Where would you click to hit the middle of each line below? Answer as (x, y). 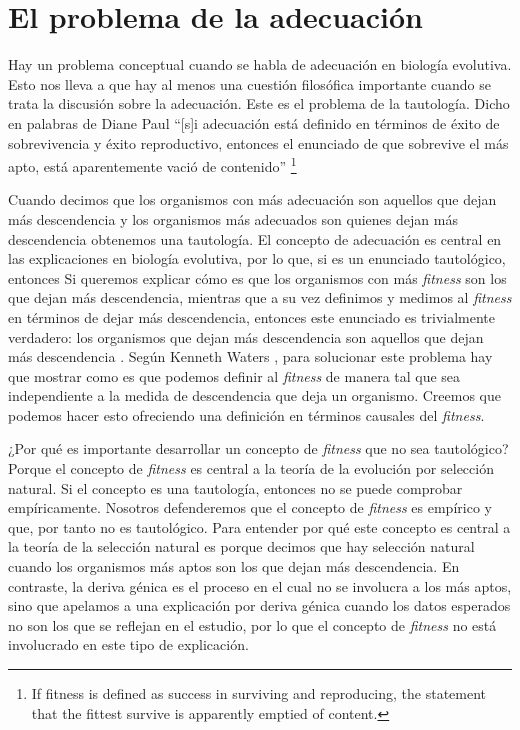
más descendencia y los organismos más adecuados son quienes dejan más (233, 218)
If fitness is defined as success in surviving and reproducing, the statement (259, 693)
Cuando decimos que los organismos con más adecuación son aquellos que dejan (252, 199)
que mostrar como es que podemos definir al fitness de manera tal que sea (234, 375)
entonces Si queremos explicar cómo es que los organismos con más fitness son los (257, 277)
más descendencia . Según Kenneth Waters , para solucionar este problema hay (250, 356)
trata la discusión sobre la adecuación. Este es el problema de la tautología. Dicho (259, 103)
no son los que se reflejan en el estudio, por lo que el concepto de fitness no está (252, 624)
